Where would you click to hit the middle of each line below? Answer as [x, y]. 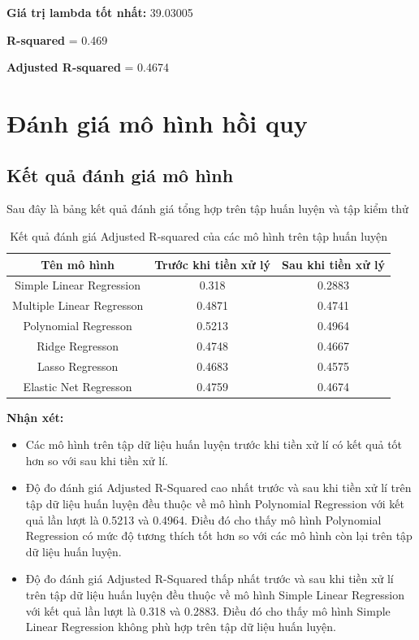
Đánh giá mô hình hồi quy [157, 122]
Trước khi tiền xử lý [213, 264]
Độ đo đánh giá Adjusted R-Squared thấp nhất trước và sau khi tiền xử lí [209, 579]
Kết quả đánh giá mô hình [120, 174]
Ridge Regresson [78, 345]
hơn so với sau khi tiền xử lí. [97, 460]
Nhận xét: [35, 417]
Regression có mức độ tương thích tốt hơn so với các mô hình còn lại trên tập [219, 536]
